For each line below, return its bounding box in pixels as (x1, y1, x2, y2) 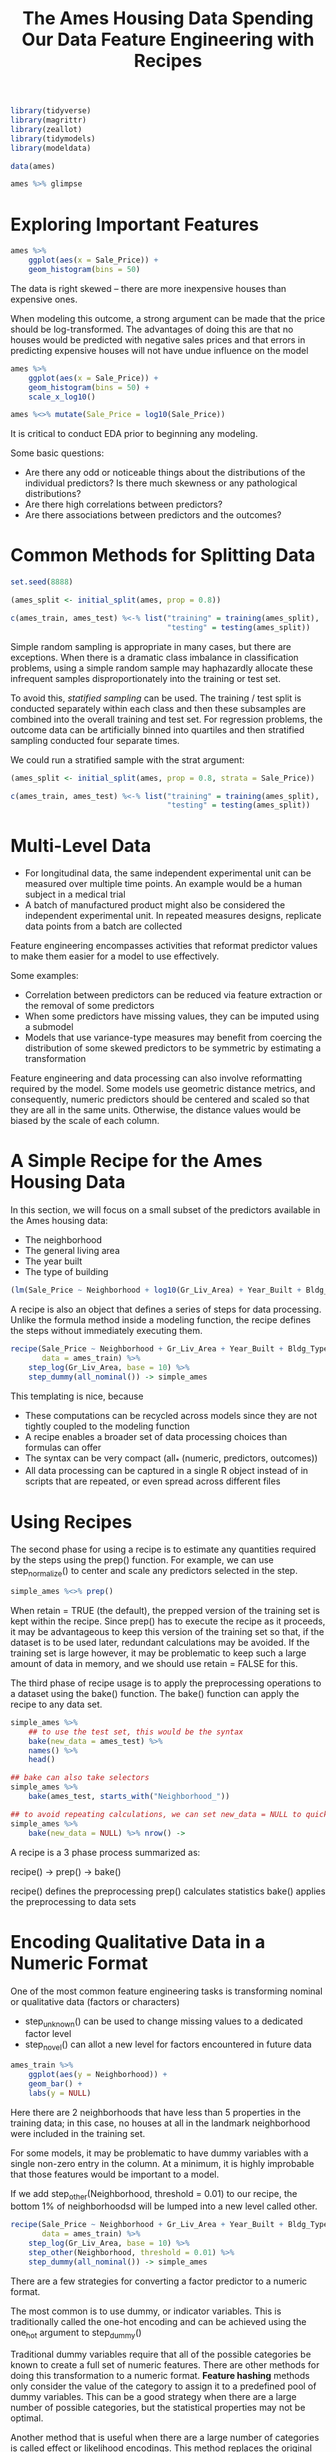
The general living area (24, 1245, 120, 1257)
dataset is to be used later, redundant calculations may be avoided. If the (10, 1636, 310, 1648)
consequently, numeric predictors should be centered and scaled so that (10, 1093, 310, 1106)
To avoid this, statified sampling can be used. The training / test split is (10, 692, 302, 704)
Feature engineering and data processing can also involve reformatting (10, 1072, 303, 1084)
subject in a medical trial (24, 888, 126, 901)
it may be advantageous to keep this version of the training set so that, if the (10, 1625, 325, 1637)
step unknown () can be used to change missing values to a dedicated (24, 2015, 303, 2029)
